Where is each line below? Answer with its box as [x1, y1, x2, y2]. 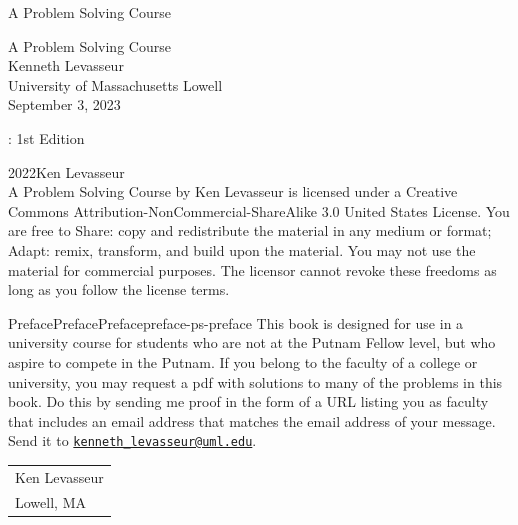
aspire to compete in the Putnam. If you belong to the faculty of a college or [8, 351, 478, 372]
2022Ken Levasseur [8, 161, 125, 182]
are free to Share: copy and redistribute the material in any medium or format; [8, 220, 492, 241]
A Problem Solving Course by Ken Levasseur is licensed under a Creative [8, 181, 458, 202]
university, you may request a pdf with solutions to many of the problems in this [8, 371, 503, 392]
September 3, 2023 [8, 94, 121, 115]
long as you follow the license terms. [8, 279, 230, 300]
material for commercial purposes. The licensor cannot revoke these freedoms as [8, 259, 497, 280]
